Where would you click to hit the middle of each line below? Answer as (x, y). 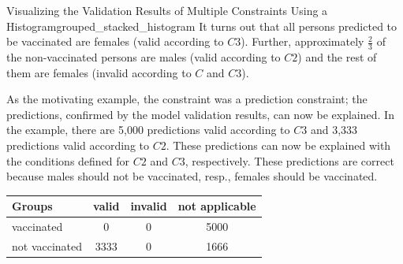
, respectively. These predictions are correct (289, 160)
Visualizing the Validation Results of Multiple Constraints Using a (167, 10)
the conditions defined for (68, 160)
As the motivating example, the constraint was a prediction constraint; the (187, 99)
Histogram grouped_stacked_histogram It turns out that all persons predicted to (202, 26)
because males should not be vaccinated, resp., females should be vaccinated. (192, 176)
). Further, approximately (302, 41)
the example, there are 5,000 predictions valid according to (148, 130)
